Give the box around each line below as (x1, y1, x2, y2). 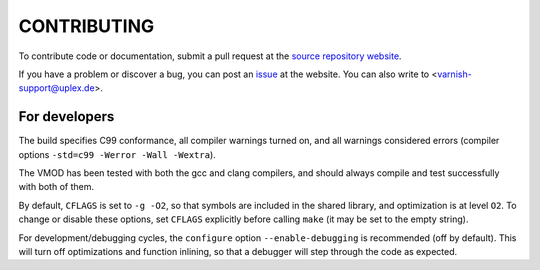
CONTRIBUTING (18, 15, 155, 37)
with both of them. (18, 181, 95, 193)
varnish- (436, 68, 472, 80)
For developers (18, 108, 115, 125)
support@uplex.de (18, 82, 95, 94)
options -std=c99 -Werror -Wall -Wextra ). (18, 148, 217, 160)
